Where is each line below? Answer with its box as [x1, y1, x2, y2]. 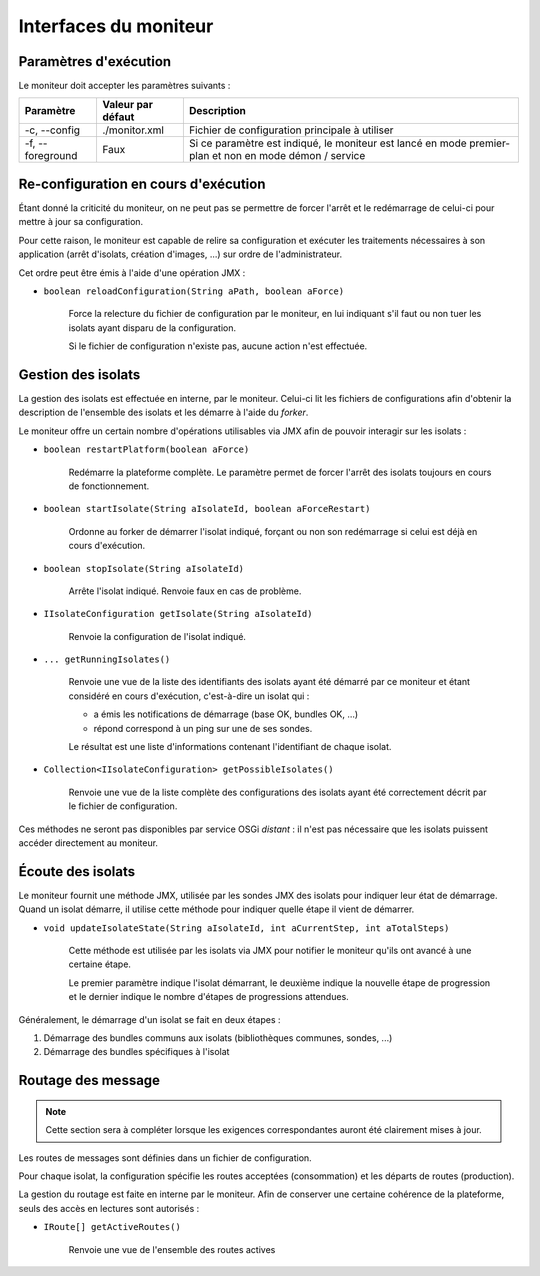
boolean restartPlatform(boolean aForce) [43, 444, 250, 455]
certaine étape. [68, 958, 132, 970]
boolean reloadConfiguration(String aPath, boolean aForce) [43, 285, 345, 297]
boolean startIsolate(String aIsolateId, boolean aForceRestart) [43, 503, 371, 515]
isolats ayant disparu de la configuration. [68, 321, 237, 334]
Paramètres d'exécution [18, 53, 172, 70]
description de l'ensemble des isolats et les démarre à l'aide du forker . [18, 406, 309, 419]
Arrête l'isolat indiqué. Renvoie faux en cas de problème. [68, 585, 302, 597]
